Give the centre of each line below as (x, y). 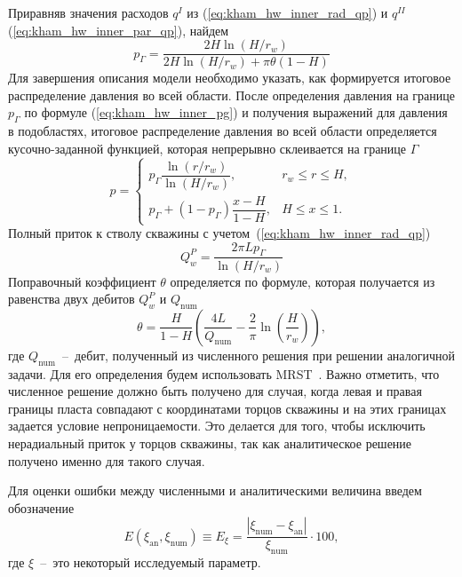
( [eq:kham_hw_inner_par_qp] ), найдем (119, 30)
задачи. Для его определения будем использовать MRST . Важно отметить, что (224, 373)
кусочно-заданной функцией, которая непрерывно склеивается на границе (207, 148)
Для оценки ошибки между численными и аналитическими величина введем (215, 490)
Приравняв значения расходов (88, 12)
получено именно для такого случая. (107, 460)
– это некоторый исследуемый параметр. (151, 562)
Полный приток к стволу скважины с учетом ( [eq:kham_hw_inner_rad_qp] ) (219, 233)
